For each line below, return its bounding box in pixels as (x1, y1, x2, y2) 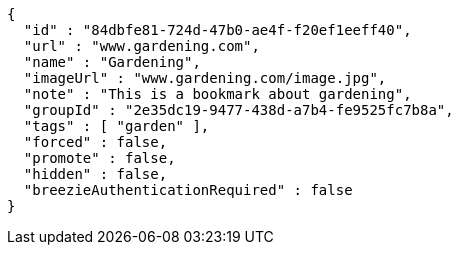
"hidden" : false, (23, 166, 168, 182)
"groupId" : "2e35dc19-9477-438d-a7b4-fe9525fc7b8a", (23, 102, 454, 118)
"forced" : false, (23, 134, 168, 150)
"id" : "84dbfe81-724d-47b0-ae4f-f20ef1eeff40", (23, 22, 412, 38)
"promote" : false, (23, 150, 176, 166)
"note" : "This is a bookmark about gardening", (23, 86, 412, 102)
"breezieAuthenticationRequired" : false (23, 182, 353, 198)
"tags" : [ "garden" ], (23, 118, 210, 134)
